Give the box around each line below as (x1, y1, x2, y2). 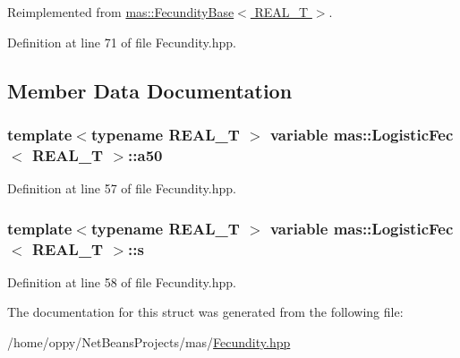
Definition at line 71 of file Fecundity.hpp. (7, 32, 236, 51)
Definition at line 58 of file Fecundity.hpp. (7, 272, 236, 291)
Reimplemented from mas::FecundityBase (7, 3, 234, 21)
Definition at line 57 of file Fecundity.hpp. (7, 179, 236, 198)
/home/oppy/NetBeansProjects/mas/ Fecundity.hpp (7, 333, 291, 352)
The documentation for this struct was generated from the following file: (7, 303, 404, 321)
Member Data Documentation (7, 76, 293, 104)
